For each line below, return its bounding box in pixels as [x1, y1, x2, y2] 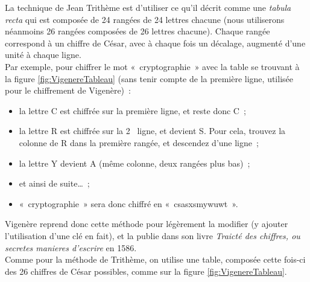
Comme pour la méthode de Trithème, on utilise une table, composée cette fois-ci [5, 253, 306, 266]
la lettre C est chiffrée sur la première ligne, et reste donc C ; [19, 104, 246, 117]
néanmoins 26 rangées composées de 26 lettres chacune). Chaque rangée [5, 25, 270, 37]
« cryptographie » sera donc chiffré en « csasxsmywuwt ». [19, 197, 238, 210]
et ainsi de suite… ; [19, 177, 90, 190]
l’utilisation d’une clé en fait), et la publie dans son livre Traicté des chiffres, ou [5, 229, 300, 242]
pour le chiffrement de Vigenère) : [5, 84, 131, 97]
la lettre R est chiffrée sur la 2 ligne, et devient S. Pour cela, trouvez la [19, 124, 286, 137]
